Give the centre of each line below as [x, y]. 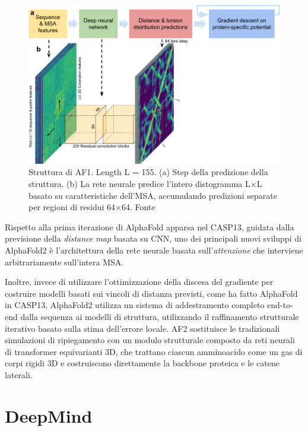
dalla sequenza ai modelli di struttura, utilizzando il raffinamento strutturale [160, 317]
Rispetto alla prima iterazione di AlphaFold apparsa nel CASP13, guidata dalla [150, 226]
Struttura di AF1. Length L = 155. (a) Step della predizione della [148, 172]
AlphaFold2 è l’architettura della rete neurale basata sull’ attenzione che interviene [154, 250]
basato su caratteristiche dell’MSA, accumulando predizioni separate [153, 195]
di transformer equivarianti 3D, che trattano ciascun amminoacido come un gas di [154, 351]
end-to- [280, 305]
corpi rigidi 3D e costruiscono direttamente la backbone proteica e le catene [142, 363]
